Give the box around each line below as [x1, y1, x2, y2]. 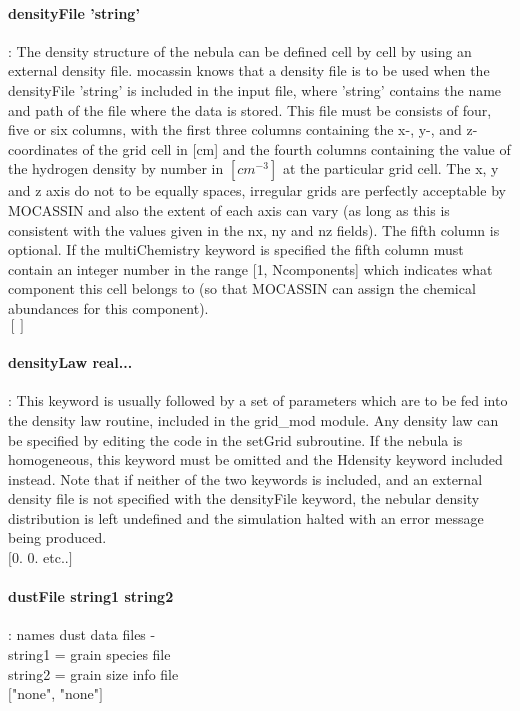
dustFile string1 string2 [8, 586, 174, 607]
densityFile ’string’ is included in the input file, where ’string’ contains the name [8, 79, 502, 100]
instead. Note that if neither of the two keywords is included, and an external [8, 468, 483, 489]
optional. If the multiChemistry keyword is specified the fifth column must [8, 239, 464, 260]
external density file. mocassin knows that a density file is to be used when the [8, 60, 490, 81]
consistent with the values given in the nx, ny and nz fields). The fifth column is [8, 219, 500, 240]
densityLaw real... [8, 352, 133, 373]
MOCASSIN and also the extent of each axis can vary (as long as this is [8, 199, 450, 220]
